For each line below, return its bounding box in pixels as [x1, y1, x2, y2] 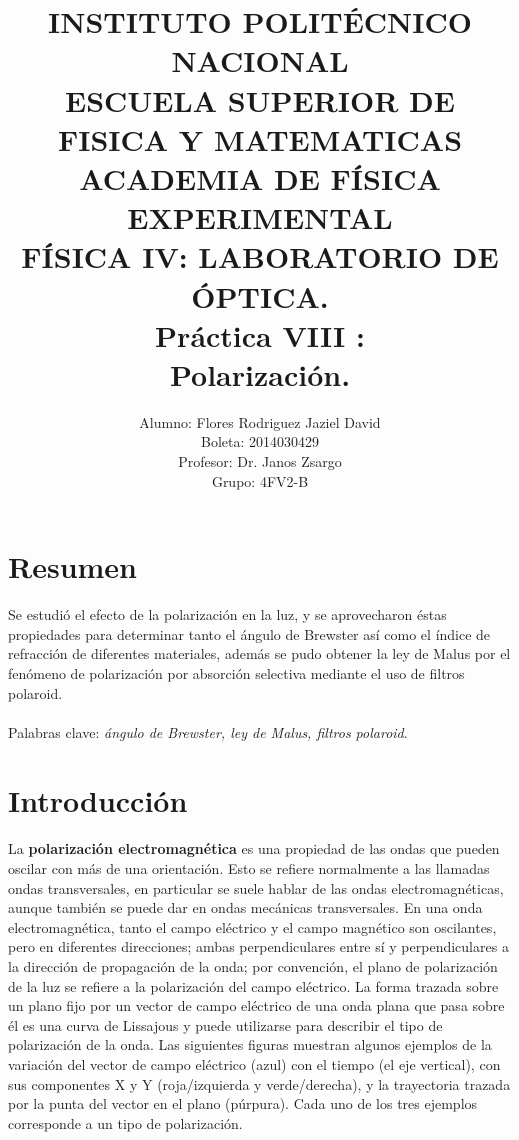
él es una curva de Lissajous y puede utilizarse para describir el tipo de [8, 1014, 443, 1035]
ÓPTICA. [191, 275, 329, 316]
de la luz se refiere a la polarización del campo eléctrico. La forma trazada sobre [8, 975, 499, 996]
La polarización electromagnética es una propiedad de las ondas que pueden [8, 838, 500, 859]
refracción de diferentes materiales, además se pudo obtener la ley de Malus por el [8, 643, 511, 664]
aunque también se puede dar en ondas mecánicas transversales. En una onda [8, 897, 483, 918]
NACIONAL [171, 40, 349, 81]
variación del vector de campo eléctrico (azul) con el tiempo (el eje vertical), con [8, 1053, 501, 1074]
